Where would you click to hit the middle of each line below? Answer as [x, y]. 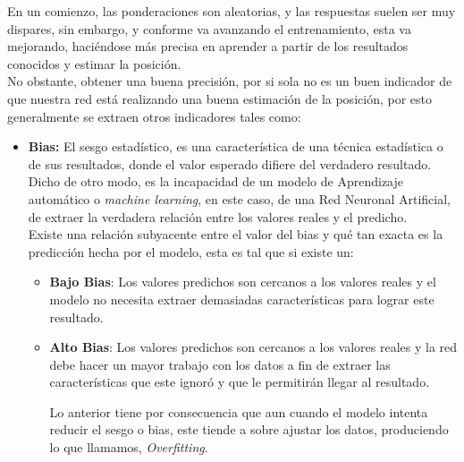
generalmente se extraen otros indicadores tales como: [154, 116]
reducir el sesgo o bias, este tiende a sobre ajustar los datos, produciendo [249, 429]
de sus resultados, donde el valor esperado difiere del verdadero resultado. [230, 163]
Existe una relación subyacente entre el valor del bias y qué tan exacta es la [236, 234]
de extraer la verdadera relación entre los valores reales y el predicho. [218, 216]
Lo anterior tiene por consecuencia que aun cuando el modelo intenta [239, 411]
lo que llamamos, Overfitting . [129, 447]
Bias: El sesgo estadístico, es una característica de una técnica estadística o [236, 146]
